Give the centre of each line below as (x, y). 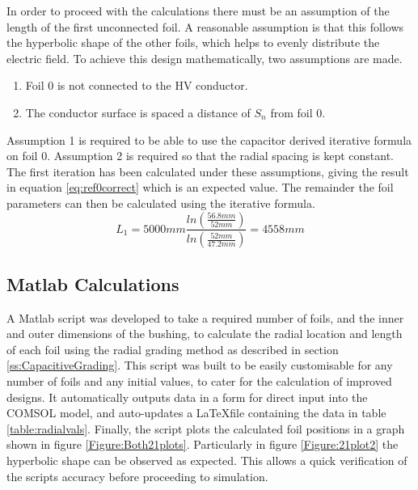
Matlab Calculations (93, 283)
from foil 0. (298, 112)
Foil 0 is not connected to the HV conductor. (137, 85)
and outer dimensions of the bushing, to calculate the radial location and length (205, 334)
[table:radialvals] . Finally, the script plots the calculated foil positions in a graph (206, 428)
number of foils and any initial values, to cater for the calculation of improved (199, 380)
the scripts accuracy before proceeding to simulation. (137, 476)
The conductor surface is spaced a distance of (138, 112)
